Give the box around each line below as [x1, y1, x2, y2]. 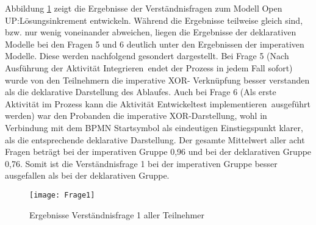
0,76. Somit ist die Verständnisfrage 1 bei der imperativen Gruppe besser [5, 157, 278, 170]
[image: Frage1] [29, 190, 95, 199]
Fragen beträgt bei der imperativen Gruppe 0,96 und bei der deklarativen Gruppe [5, 145, 312, 158]
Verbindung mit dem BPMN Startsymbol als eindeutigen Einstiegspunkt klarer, [5, 121, 303, 134]
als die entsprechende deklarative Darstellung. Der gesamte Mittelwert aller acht [5, 133, 305, 146]
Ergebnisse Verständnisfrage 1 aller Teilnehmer [29, 208, 204, 221]
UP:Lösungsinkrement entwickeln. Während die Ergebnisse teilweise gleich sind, [5, 13, 303, 26]
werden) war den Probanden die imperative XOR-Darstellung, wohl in [5, 109, 267, 122]
